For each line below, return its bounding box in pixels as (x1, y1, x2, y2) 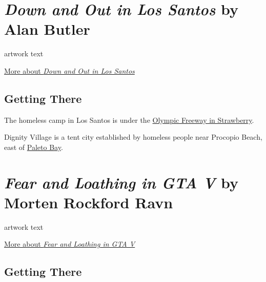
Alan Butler (4, 18, 90, 39)
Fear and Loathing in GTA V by (4, 171, 238, 193)
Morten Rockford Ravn (4, 191, 173, 212)
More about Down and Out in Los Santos (4, 65, 135, 76)
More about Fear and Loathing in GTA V (4, 238, 135, 249)
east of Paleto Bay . (4, 141, 63, 152)
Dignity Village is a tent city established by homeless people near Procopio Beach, (4, 132, 262, 142)
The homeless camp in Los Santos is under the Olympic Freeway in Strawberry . (4, 114, 254, 125)
